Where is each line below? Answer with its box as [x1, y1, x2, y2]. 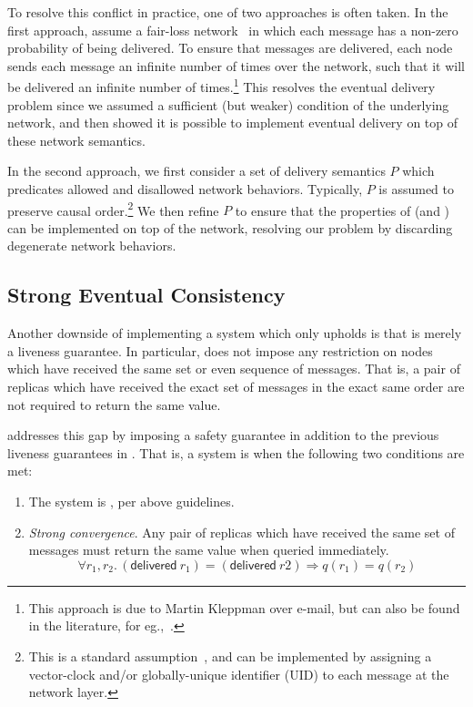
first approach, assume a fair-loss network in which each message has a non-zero [7, 20, 458, 39]
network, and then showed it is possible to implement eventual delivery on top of [7, 113, 458, 132]
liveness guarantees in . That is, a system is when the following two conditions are [7, 443, 465, 462]
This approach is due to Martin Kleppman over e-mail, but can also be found [28, 598, 460, 617]
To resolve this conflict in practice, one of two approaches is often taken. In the [7, 3, 448, 21]
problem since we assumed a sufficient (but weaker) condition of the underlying [7, 95, 449, 114]
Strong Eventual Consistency [7, 281, 286, 309]
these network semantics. [7, 130, 146, 149]
